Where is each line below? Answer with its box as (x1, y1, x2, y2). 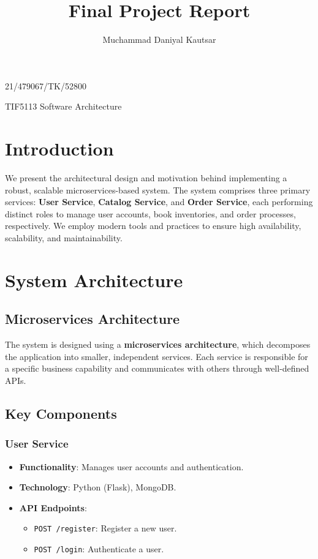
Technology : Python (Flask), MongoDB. (19, 481, 176, 493)
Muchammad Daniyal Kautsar (102, 33, 216, 46)
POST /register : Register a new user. (34, 522, 177, 535)
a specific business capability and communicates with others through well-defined (5, 362, 309, 375)
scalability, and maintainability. (5, 231, 123, 244)
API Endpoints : (19, 501, 87, 514)
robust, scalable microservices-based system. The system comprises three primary (5, 183, 311, 196)
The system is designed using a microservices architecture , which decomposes (5, 338, 311, 351)
